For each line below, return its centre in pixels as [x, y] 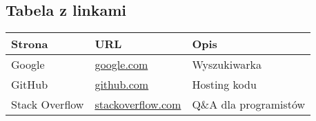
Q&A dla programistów [249, 104]
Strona [30, 44]
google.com [121, 65]
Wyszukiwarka [227, 65]
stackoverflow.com [138, 104]
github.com [122, 85]
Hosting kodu [224, 85]
